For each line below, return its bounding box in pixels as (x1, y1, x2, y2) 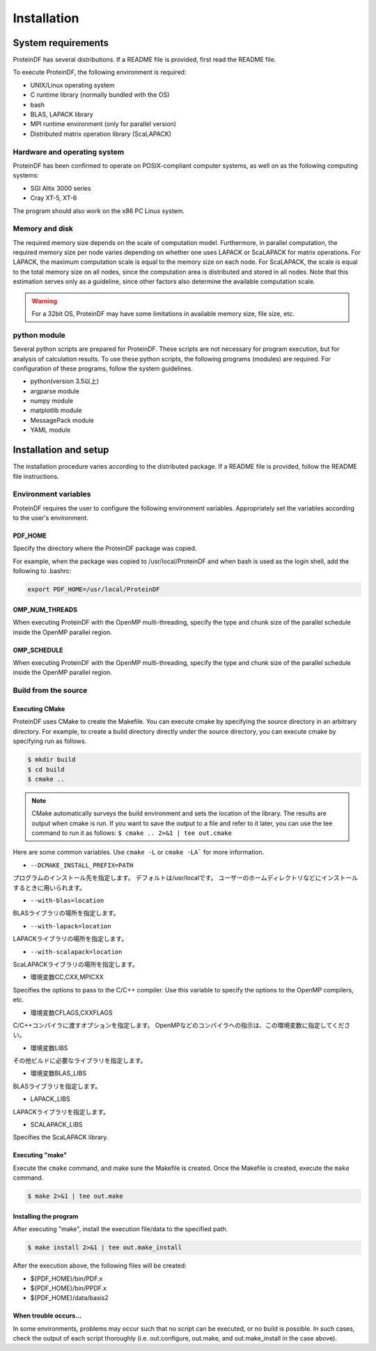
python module (13, 330, 66, 340)
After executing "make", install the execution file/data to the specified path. (13, 1225, 228, 1233)
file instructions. (13, 472, 59, 481)
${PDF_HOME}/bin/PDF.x (30, 1274, 103, 1283)
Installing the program (13, 1212, 79, 1220)
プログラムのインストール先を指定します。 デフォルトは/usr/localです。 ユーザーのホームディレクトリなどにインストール (13, 874, 359, 882)
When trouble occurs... (13, 1311, 82, 1320)
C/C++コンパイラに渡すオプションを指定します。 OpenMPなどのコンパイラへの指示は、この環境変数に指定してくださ (13, 1021, 351, 1029)
